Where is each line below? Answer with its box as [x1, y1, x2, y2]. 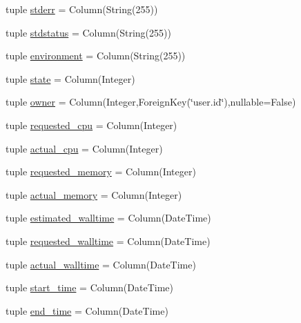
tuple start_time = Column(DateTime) [6, 280, 173, 295]
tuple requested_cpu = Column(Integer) [6, 117, 177, 132]
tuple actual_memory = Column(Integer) [6, 187, 182, 202]
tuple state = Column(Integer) [6, 71, 135, 86]
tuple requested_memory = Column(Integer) [6, 164, 196, 179]
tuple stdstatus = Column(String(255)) [6, 25, 171, 39]
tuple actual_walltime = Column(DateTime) [6, 257, 196, 271]
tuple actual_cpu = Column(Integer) [6, 141, 163, 155]
